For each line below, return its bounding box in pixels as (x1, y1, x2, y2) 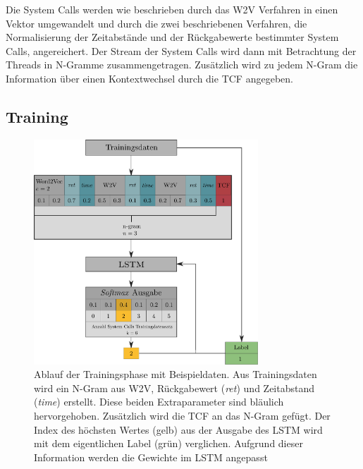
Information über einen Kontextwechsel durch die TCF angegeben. (6, 71, 293, 85)
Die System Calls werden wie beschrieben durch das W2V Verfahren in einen (6, 2, 338, 16)
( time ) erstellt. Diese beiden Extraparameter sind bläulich (34, 394, 284, 409)
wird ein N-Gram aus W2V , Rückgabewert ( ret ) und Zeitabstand (34, 380, 315, 395)
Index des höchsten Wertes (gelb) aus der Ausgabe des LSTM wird (34, 422, 323, 437)
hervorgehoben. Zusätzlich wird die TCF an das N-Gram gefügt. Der (34, 408, 331, 423)
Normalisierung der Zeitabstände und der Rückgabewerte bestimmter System (6, 30, 339, 44)
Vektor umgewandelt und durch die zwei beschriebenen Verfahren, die (6, 16, 307, 30)
